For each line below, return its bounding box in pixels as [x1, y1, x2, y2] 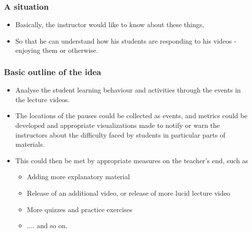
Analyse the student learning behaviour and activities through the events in [15, 85, 241, 95]
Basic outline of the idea [4, 65, 101, 77]
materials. [15, 139, 45, 149]
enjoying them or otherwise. [15, 45, 98, 55]
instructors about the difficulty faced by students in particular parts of [15, 129, 226, 139]
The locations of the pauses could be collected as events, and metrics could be [15, 110, 248, 121]
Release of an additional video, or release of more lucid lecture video [27, 187, 230, 198]
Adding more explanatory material [27, 171, 130, 182]
